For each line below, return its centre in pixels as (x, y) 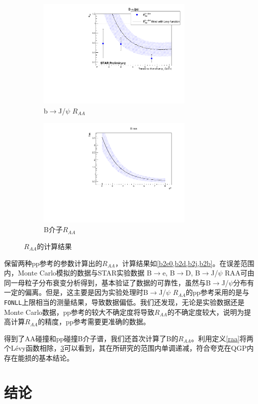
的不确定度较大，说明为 (206, 312)
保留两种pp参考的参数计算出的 (53, 263)
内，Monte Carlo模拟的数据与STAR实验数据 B (78, 273)
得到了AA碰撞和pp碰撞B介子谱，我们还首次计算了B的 (91, 338)
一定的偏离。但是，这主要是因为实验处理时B (76, 292)
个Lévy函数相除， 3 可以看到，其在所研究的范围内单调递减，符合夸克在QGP (126, 348)
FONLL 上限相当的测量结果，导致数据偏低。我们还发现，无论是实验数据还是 (124, 302)
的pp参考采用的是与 (217, 292)
